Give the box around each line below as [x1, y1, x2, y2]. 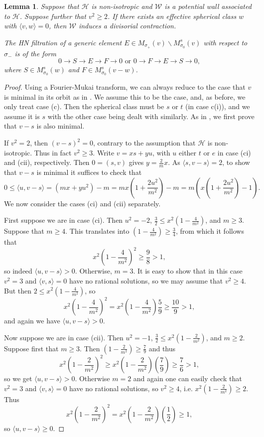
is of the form [14, 48, 56, 58]
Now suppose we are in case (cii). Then [4, 332, 124, 342]
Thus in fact [34, 147, 72, 157]
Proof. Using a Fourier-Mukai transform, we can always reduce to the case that [4, 82, 246, 92]
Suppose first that [4, 343, 59, 353]
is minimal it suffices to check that [36, 167, 142, 177]
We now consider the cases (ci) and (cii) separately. [4, 198, 161, 208]
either [179, 147, 197, 157]
